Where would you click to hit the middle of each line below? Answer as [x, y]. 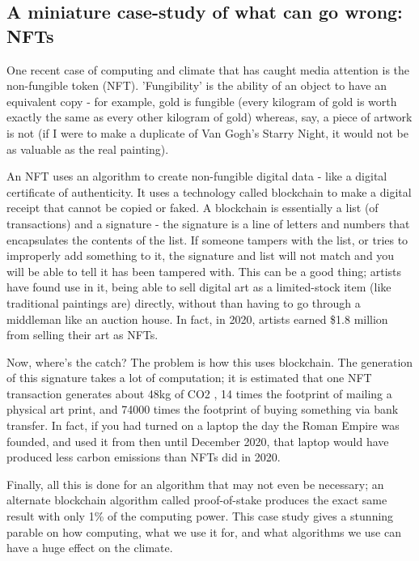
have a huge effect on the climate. [90, 548]
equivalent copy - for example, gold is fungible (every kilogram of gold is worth [202, 101]
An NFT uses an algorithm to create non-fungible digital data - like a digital [197, 176]
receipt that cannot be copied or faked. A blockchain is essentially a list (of [193, 208]
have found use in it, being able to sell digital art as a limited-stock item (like [199, 287]
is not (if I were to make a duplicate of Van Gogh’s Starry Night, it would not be [207, 132]
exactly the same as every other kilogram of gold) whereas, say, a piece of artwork [209, 117]
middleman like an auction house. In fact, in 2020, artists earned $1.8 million [197, 319]
